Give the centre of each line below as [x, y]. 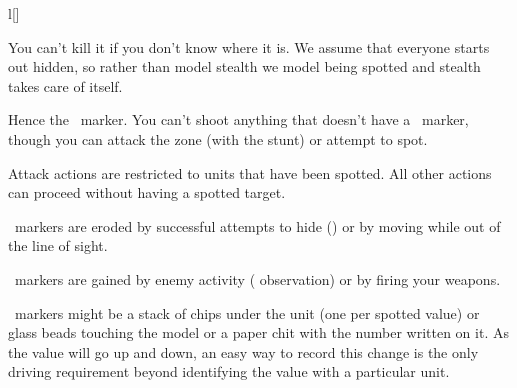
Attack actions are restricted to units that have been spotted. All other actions [250, 172]
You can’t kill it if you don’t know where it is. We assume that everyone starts [249, 46]
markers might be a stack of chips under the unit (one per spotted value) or [247, 312]
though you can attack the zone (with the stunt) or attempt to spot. [218, 138]
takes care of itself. [65, 85]
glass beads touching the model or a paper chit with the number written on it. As [258, 332]
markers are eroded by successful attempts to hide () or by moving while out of [257, 225]
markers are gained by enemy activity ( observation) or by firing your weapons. [257, 278]
